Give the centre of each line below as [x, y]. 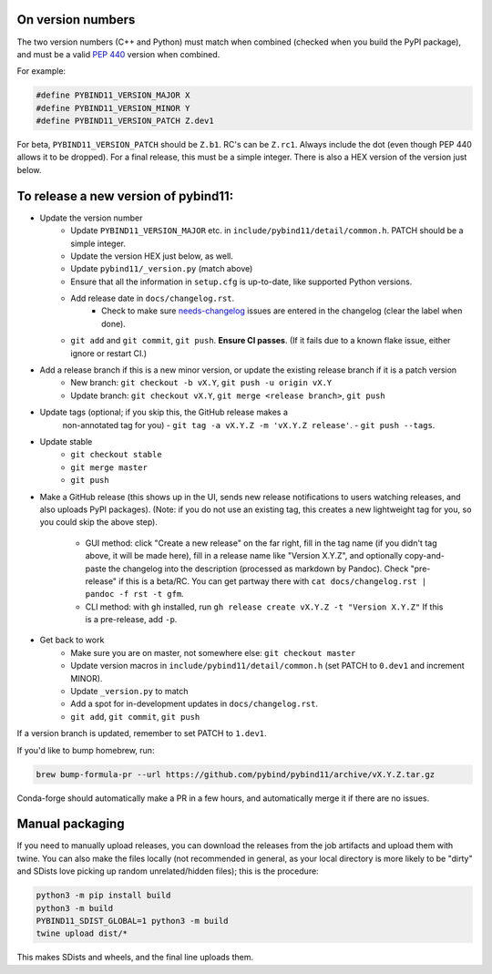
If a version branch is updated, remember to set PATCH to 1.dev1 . [142, 733]
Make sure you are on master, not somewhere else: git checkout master [213, 652]
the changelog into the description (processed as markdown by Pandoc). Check [258, 569]
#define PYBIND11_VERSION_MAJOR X [113, 95]
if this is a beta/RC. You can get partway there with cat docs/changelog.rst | [273, 581]
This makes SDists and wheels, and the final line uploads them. [135, 958]
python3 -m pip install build [103, 896]
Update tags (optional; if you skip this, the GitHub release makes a [164, 412]
